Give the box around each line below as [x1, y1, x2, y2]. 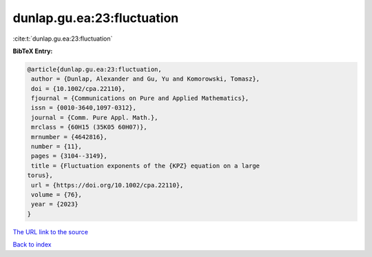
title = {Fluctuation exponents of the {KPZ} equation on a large [31, 162, 260, 169]
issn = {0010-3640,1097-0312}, [31, 104, 137, 112]
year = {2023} [31, 201, 79, 208]
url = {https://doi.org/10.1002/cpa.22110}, [31, 181, 184, 189]
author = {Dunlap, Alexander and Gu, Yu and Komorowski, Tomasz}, [31, 75, 260, 83]
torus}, [27, 172, 53, 179]
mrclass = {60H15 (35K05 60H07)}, [31, 123, 147, 131]
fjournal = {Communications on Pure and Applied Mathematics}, [31, 94, 249, 103]
